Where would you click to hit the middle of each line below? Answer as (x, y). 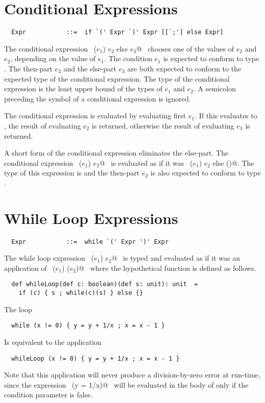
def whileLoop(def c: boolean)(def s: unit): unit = (105, 284)
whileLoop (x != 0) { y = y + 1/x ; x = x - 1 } (95, 358)
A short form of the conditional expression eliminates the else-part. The (116, 153)
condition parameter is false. (49, 395)
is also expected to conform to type (206, 173)
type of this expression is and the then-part (72, 173)
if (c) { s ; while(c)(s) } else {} (81, 293)
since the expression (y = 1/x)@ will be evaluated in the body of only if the (126, 384)
